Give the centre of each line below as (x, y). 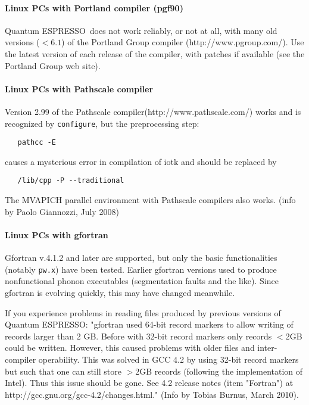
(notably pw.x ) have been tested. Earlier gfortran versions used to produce (141, 269)
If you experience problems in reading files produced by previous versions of (143, 312)
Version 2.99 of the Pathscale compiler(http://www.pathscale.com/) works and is (153, 111)
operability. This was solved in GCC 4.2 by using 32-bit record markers (168, 359)
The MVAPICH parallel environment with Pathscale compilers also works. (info (150, 200)
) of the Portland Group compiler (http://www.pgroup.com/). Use (183, 42)
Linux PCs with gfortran (57, 234)
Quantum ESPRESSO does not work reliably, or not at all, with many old (141, 30)
